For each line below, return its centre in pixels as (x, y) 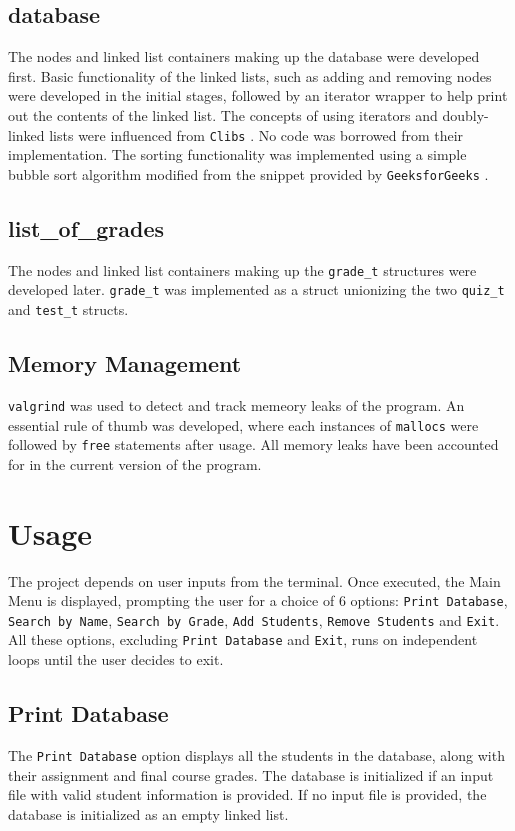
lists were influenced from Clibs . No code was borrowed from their (256, 134)
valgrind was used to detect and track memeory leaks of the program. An (236, 404)
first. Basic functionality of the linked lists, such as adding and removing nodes (250, 75)
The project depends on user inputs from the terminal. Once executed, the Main (254, 580)
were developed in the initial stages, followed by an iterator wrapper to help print (258, 95)
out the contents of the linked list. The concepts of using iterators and (223, 114)
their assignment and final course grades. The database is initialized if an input (251, 774)
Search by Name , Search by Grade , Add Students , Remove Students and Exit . (254, 619)
